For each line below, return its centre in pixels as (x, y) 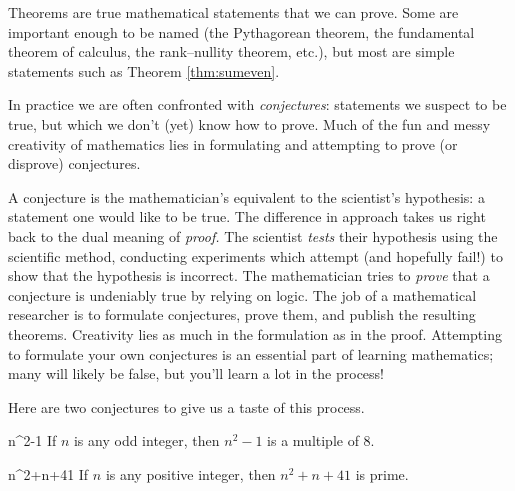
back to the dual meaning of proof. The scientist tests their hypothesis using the (253, 235)
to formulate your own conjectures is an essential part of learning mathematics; (251, 353)
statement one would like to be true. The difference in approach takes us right (247, 216)
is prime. (382, 473)
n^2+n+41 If (48, 473)
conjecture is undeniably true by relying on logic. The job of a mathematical (242, 294)
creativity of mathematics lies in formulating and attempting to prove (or (233, 143)
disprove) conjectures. (74, 163)
